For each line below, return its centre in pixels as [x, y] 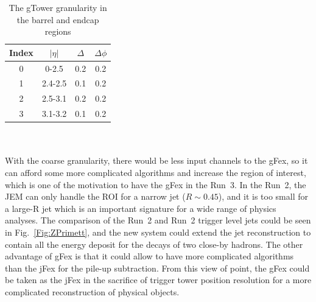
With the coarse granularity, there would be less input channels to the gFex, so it [156, 160]
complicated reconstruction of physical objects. [92, 291]
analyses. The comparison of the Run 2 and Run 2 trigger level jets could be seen [158, 220]
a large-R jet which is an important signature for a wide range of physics [141, 208]
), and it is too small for [263, 196]
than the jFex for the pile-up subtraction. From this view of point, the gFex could [157, 268]
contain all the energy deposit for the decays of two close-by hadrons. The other [154, 244]
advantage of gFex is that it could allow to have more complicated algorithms [149, 256]
